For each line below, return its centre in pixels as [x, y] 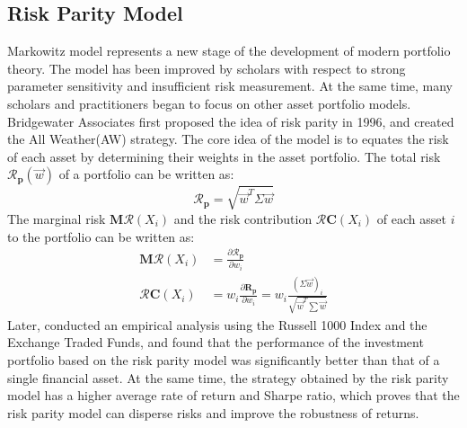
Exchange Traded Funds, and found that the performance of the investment [216, 342]
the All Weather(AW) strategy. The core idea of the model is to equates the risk [228, 139]
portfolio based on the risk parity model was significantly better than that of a [224, 359]
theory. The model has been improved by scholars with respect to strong [207, 68]
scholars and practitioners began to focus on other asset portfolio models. [209, 103]
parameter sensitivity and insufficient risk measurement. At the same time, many [230, 86]
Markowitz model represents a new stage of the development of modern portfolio [229, 51]
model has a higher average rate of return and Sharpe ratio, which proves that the [233, 395]
